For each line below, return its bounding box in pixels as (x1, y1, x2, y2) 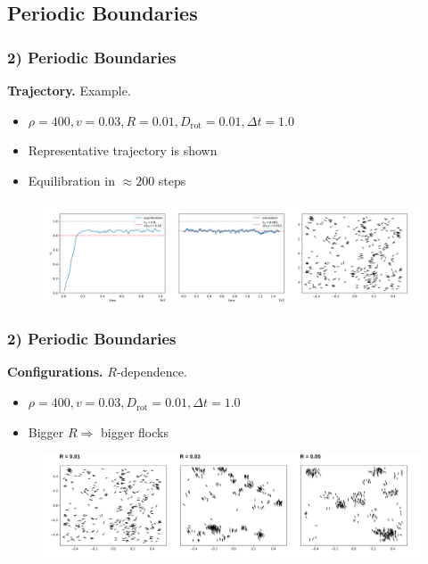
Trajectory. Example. (7, 81, 131, 99)
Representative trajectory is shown (28, 141, 218, 160)
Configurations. (7, 362, 103, 381)
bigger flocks (101, 422, 169, 441)
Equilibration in (28, 170, 115, 189)
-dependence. (116, 362, 187, 381)
